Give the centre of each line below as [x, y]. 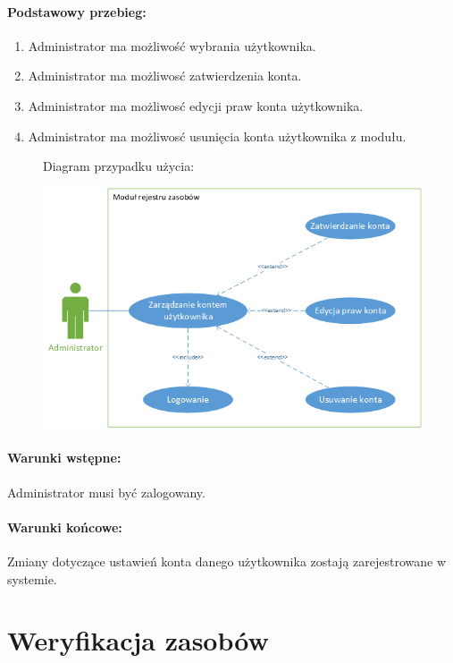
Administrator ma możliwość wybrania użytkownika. [172, 45]
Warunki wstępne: [64, 458]
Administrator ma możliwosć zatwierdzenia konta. [165, 76]
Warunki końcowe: [65, 527]
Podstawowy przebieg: [77, 11]
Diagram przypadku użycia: [119, 166]
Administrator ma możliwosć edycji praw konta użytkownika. [196, 105]
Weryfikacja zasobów [138, 640]
